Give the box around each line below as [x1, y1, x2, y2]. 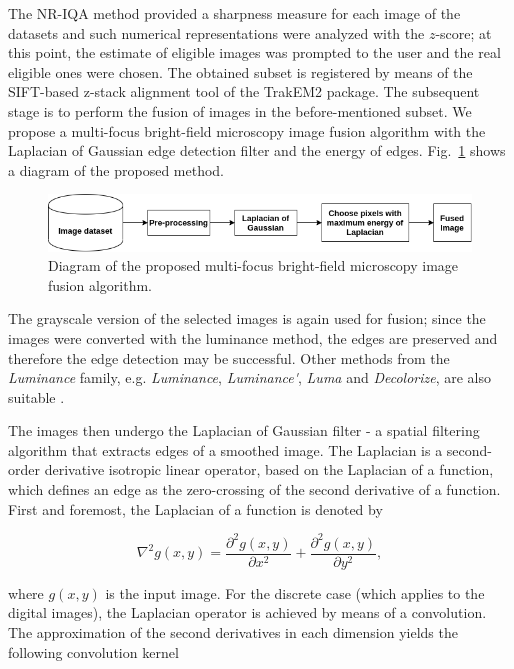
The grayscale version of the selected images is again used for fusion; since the [8, 308, 486, 329]
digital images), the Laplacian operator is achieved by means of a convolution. [8, 602, 487, 623]
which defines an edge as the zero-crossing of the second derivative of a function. [8, 479, 501, 500]
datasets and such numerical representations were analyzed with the [8, 22, 425, 43]
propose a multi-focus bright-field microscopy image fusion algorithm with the [8, 120, 486, 141]
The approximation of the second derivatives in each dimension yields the [8, 622, 458, 642]
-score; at [435, 22, 492, 43]
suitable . [8, 386, 65, 407]
